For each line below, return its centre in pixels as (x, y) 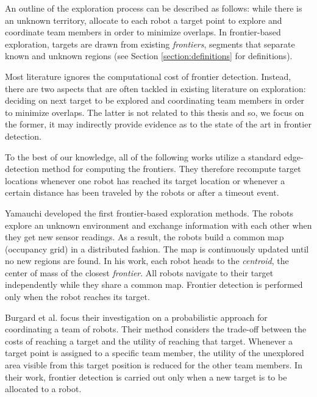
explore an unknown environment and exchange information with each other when (158, 225)
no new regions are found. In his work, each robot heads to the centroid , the (147, 261)
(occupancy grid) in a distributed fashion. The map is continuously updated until (157, 249)
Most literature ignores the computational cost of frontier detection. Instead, (148, 76)
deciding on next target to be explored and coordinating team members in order (155, 100)
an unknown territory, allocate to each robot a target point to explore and (144, 20)
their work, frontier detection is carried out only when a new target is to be (146, 377)
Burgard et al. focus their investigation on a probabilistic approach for (136, 317)
